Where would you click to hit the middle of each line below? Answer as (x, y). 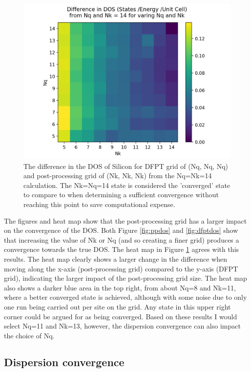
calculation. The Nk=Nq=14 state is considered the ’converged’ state (127, 185)
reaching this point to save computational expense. (99, 204)
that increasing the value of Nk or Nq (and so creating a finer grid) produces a (122, 239)
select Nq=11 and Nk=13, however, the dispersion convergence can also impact (122, 326)
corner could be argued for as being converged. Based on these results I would (121, 316)
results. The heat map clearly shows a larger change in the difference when (116, 258)
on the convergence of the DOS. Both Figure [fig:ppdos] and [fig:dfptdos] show (121, 230)
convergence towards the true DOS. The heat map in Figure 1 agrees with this (122, 249)
